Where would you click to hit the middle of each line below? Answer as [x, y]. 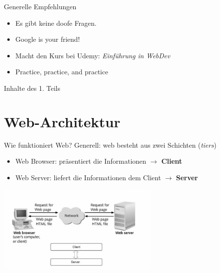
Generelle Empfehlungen [40, 6]
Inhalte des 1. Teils [32, 88]
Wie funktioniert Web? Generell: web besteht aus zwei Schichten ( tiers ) [110, 145]
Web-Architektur [62, 121]
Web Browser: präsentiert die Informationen [81, 161]
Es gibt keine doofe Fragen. [56, 23]
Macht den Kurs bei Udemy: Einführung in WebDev [93, 55]
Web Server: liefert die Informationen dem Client [88, 177]
